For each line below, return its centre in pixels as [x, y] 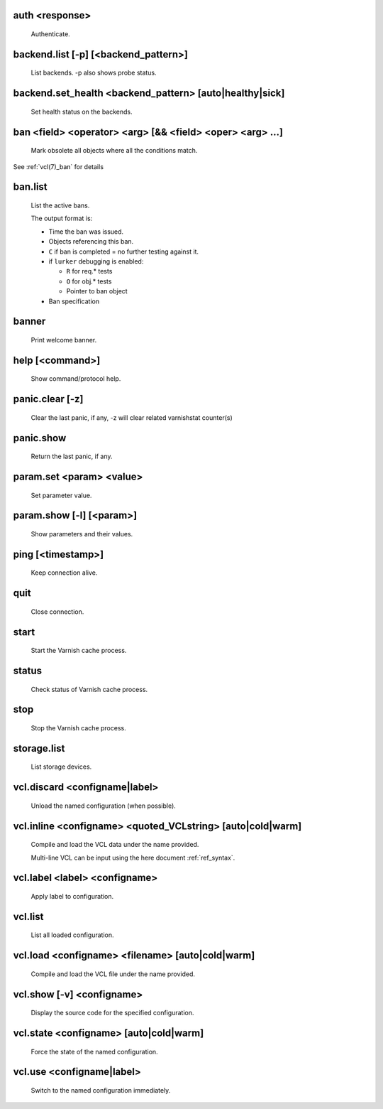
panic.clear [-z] [48, 399]
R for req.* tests [89, 271]
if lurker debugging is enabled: [96, 261]
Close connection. [57, 612]
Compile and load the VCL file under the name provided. [113, 974]
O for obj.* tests [89, 281]
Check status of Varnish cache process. [89, 689]
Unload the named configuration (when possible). [104, 806]
